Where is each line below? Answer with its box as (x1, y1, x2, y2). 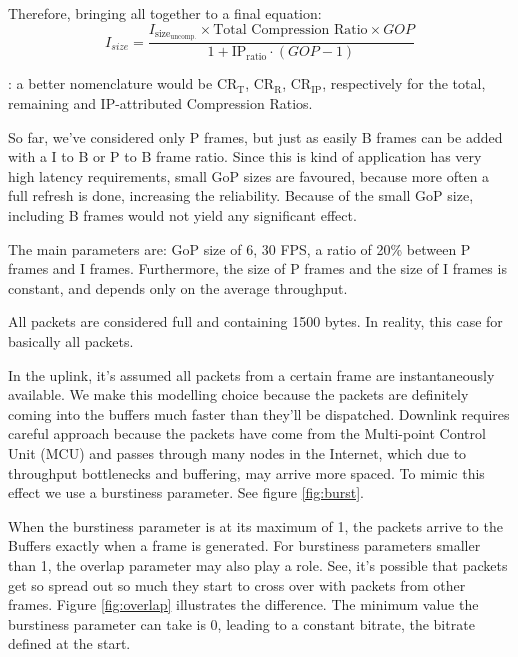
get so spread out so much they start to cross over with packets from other (8, 574, 466, 595)
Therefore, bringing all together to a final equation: (8, 3, 322, 23)
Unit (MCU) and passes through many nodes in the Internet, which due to (8, 442, 467, 463)
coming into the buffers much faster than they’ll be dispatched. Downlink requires (8, 403, 510, 424)
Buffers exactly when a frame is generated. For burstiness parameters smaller (8, 535, 481, 556)
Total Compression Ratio (213, 22, 368, 37)
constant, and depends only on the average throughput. (8, 277, 348, 298)
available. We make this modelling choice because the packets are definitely (8, 384, 469, 405)
